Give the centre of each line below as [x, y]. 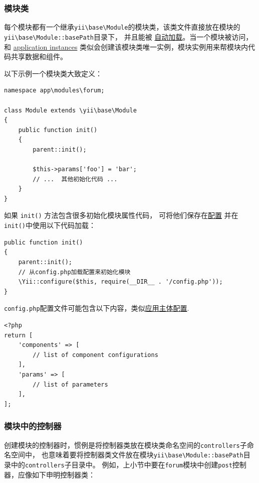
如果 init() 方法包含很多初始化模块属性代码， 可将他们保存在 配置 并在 [121, 215]
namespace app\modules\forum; [54, 91]
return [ [19, 335]
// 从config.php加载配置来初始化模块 [74, 272]
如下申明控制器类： [63, 474]
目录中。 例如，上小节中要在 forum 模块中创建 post [152, 464]
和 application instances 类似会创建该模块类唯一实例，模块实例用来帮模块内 [126, 46]
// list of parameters [70, 384]
